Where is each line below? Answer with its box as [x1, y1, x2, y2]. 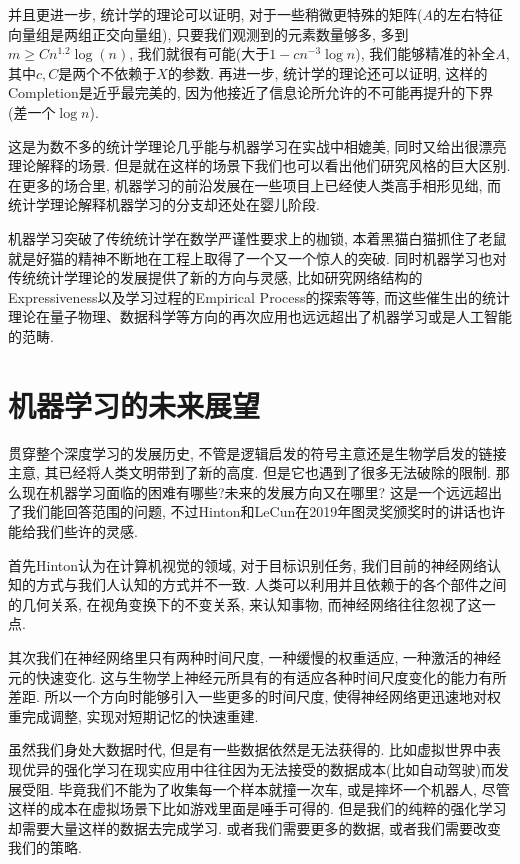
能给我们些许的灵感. [8, 521, 138, 541]
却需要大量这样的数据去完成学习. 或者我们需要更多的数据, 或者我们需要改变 [8, 817, 502, 838]
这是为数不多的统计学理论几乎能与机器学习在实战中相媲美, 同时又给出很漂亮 [8, 135, 507, 156]
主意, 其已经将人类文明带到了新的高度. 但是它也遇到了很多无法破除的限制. [8, 462, 491, 483]
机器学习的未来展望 [8, 384, 261, 425]
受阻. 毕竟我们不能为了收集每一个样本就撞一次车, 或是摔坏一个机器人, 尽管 [21, 778, 510, 799]
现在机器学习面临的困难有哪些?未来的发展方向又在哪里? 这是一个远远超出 [21, 481, 502, 502]
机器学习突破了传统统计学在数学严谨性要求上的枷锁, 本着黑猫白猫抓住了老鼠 [8, 227, 507, 248]
